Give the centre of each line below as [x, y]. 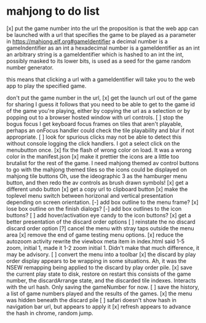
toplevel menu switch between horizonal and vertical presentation [90, 195]
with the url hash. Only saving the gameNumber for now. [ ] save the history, [103, 287]
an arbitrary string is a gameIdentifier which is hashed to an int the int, [95, 54]
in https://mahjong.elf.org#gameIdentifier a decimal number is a [87, 41]
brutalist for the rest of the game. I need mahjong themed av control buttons [103, 163]
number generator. [30, 67]
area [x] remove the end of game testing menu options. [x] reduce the [95, 235]
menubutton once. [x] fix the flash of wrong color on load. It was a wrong [99, 150]
